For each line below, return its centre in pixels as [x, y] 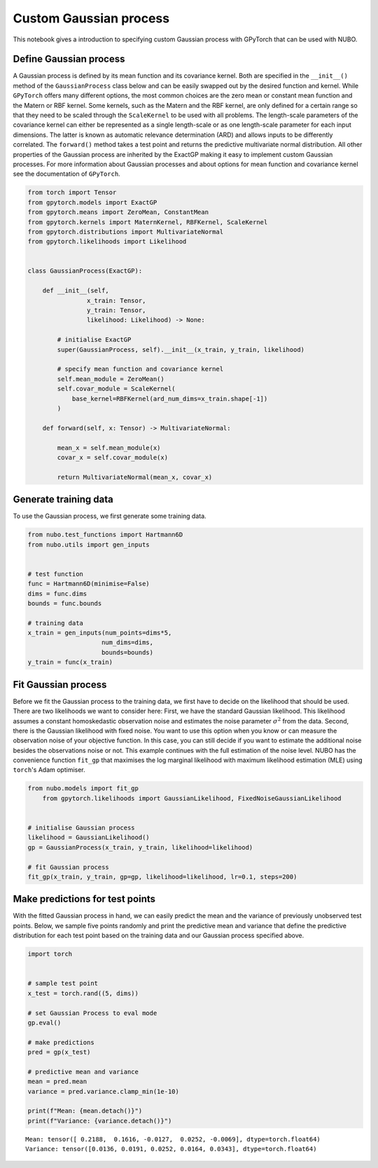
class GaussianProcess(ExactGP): [85, 271]
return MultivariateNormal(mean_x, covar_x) [135, 477]
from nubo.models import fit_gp [83, 788]
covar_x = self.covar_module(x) [112, 457]
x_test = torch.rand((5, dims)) [83, 993]
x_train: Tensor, [116, 300]
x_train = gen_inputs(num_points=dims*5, [100, 633]
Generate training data [63, 500]
